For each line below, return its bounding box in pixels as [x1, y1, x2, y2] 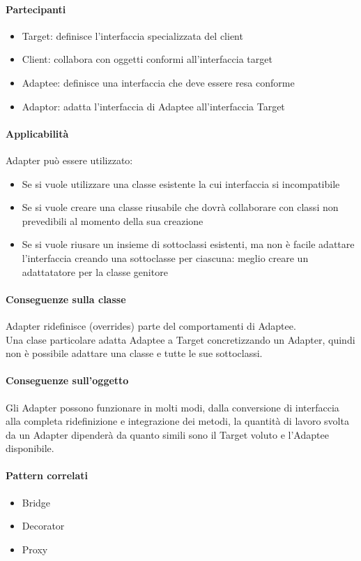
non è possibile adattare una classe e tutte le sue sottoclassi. [6, 346, 263, 360]
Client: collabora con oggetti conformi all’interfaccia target [22, 52, 272, 66]
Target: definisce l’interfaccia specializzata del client [22, 28, 243, 43]
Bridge [22, 495, 51, 509]
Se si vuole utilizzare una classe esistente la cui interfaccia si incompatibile [22, 176, 340, 191]
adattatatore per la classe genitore [22, 264, 168, 279]
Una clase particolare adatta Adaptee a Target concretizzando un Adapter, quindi [6, 332, 355, 347]
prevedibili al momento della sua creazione [22, 213, 203, 228]
